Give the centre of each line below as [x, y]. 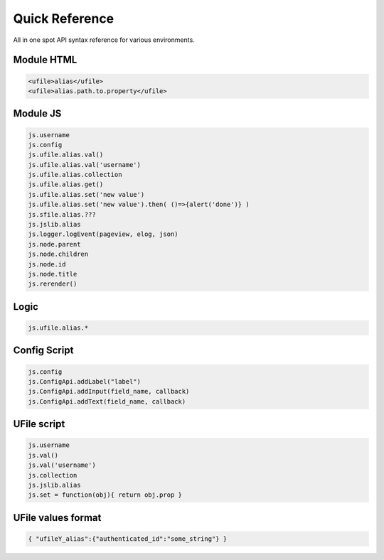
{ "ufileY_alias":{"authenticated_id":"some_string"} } [128, 539]
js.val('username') [62, 465]
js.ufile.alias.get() [66, 184]
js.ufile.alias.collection [75, 175]
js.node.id [47, 264]
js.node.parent [54, 244]
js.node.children [58, 254]
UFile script [39, 424]
